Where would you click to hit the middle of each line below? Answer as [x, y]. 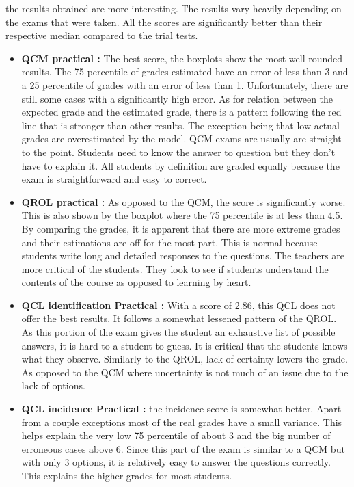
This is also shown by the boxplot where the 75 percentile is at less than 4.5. [182, 215]
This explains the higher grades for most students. [127, 475]
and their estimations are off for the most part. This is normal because [169, 242]
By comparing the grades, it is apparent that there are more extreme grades [181, 228]
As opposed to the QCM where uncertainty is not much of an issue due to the [185, 372]
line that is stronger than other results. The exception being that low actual [180, 125]
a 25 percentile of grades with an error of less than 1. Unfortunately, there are [185, 84]
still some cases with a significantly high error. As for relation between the [177, 98]
